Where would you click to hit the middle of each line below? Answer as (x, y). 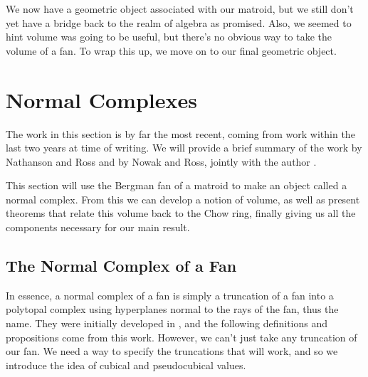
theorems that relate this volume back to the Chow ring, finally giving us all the (181, 213)
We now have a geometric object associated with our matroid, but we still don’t (180, 9)
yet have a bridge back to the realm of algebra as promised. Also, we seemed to (179, 22)
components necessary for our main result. (98, 227)
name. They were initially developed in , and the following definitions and (167, 323)
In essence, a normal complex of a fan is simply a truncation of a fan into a (170, 295)
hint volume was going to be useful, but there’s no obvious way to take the (169, 37)
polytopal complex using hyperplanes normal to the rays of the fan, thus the (172, 309)
